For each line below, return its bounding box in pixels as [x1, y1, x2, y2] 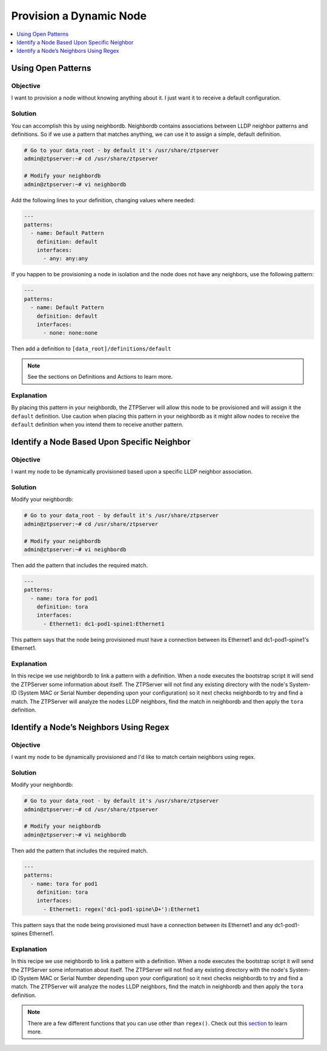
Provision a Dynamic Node [11, 9, 147, 22]
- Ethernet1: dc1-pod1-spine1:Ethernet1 [43, 620, 165, 627]
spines [11, 930, 28, 937]
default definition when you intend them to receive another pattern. [11, 421, 184, 428]
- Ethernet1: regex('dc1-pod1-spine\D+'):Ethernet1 [43, 905, 200, 913]
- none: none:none [43, 330, 98, 336]
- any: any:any [43, 255, 88, 262]
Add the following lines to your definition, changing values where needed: [11, 196, 195, 203]
